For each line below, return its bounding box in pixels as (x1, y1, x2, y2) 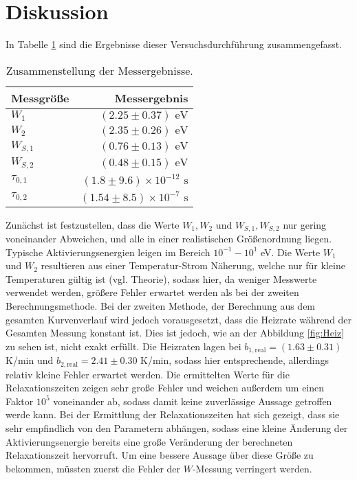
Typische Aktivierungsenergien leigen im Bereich (6, 244, 210, 259)
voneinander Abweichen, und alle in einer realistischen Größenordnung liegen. (6, 231, 332, 246)
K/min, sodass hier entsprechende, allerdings (140, 353, 329, 367)
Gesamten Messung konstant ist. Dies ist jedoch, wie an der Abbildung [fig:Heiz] (6, 325, 345, 340)
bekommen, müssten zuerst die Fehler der (6, 461, 181, 475)
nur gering (283, 217, 327, 231)
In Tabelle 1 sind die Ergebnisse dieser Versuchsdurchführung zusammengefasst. (6, 37, 343, 52)
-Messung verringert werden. (192, 461, 312, 475)
